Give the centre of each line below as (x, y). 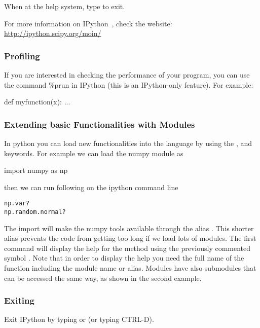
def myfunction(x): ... (37, 102)
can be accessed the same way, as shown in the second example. (103, 278)
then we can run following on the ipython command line (91, 187)
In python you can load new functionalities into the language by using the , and (128, 143)
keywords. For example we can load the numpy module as (94, 153)
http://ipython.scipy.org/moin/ (53, 33)
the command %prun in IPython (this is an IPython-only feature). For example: (129, 84)
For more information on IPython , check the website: (88, 23)
